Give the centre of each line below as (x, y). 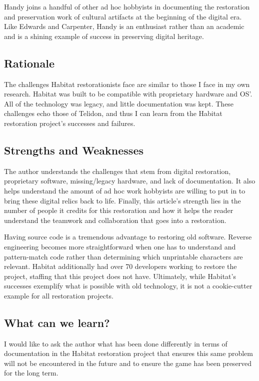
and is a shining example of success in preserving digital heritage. (104, 36)
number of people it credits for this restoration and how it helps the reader (119, 210)
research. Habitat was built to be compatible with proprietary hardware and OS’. (128, 94)
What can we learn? (57, 322)
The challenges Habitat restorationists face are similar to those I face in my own (127, 84)
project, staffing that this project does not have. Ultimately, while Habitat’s (120, 276)
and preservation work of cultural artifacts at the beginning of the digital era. (123, 16)
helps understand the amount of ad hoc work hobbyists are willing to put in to (125, 190)
